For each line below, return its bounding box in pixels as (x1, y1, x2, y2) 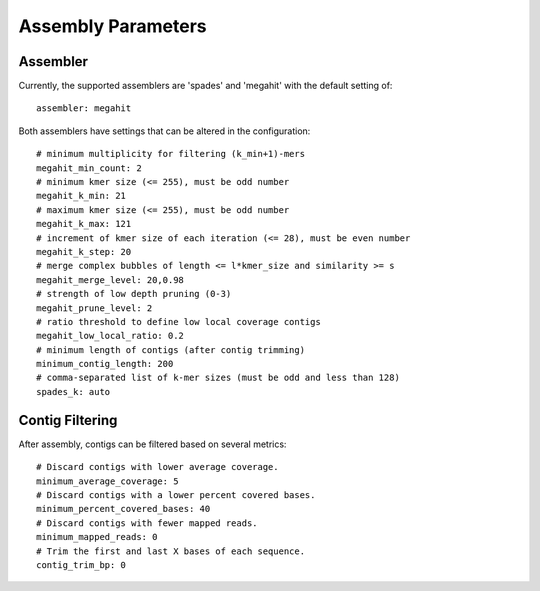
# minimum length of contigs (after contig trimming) (36, 344, 305, 355)
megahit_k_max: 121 (36, 218, 132, 230)
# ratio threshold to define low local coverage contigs (36, 316, 322, 327)
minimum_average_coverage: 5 (36, 475, 179, 487)
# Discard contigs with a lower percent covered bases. (36, 489, 316, 500)
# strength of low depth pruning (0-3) (36, 288, 232, 300)
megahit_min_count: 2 (36, 162, 142, 174)
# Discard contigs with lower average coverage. (36, 461, 279, 473)
